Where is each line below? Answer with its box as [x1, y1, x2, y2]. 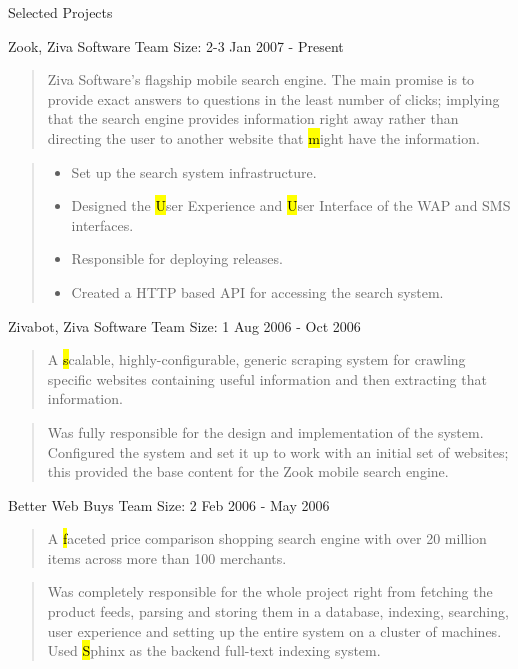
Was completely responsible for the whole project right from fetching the [47, 581, 493, 602]
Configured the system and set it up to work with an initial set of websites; [47, 441, 509, 462]
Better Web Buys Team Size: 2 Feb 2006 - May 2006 [8, 494, 330, 515]
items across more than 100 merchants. [47, 547, 287, 568]
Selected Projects [8, 2, 113, 22]
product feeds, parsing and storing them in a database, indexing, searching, [47, 601, 509, 622]
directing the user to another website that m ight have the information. [47, 127, 480, 148]
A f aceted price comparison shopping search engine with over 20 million [47, 528, 487, 549]
